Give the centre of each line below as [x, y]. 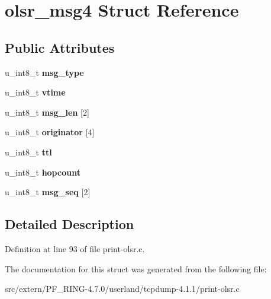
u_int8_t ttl [28, 152]
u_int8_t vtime [35, 92]
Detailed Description [70, 224]
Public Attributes [60, 47]
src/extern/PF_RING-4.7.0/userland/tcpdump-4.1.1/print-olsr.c [122, 289]
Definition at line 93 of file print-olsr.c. [75, 248]
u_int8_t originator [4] [50, 132]
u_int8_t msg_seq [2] [48, 192]
